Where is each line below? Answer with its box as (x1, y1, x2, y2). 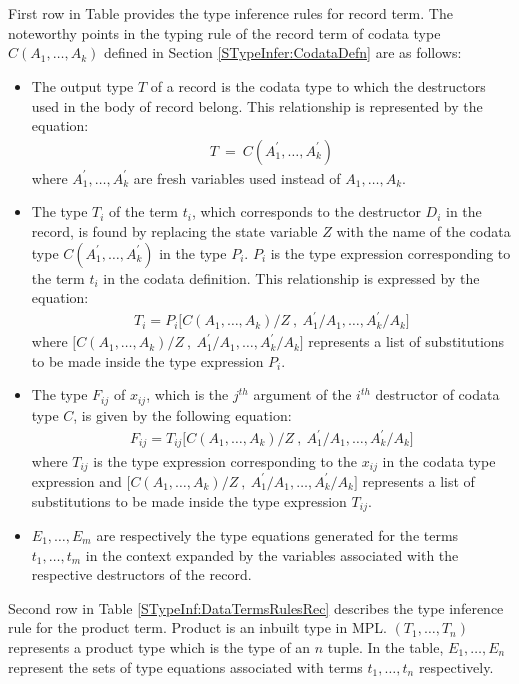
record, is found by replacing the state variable (31, 220, 318, 241)
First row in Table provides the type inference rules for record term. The (8, 3, 453, 24)
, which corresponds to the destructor (191, 201, 421, 222)
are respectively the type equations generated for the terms (96, 525, 459, 545)
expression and (31, 470, 122, 491)
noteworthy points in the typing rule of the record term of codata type (8, 22, 441, 43)
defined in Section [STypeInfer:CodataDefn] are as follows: (103, 42, 462, 63)
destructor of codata (375, 384, 500, 405)
